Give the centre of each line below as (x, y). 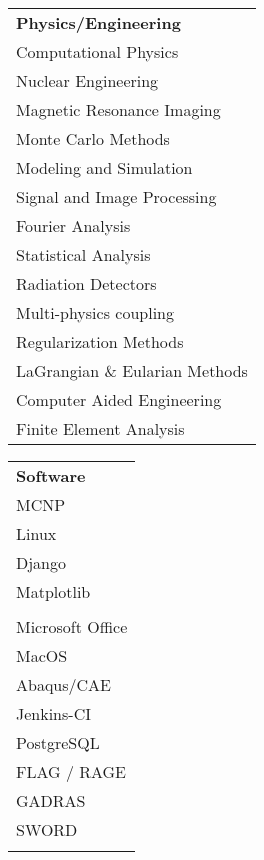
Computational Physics (97, 51)
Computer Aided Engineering (119, 399)
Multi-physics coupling (95, 312)
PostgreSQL (58, 742)
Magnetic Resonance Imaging (118, 109)
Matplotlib (53, 591)
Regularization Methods (100, 341)
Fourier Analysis (73, 225)
